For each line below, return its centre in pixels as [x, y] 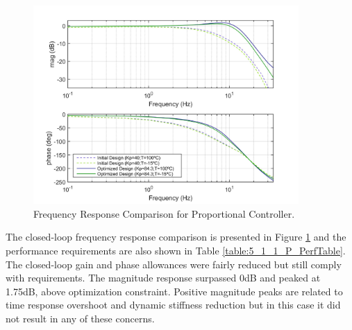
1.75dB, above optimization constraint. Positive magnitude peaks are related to [174, 291]
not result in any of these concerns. [80, 318]
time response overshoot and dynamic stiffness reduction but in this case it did [173, 305]
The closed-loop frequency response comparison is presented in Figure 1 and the [176, 237]
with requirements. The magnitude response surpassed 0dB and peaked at [163, 278]
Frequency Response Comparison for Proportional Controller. [164, 213]
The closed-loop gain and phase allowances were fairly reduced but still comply [174, 264]
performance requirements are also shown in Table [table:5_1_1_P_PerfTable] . [176, 250]
